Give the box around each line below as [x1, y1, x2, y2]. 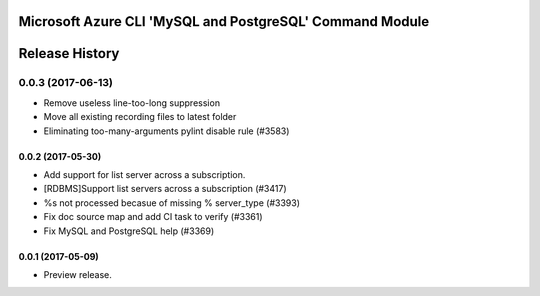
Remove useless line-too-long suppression [43, 96, 220, 109]
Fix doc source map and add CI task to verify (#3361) [43, 211, 264, 223]
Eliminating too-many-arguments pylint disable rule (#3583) [43, 125, 290, 137]
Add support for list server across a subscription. [43, 168, 246, 180]
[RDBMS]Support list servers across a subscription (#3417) [43, 183, 287, 195]
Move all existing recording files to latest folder [43, 111, 237, 123]
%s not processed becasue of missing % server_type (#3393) [43, 196, 300, 209]
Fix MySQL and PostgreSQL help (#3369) [43, 225, 215, 237]
